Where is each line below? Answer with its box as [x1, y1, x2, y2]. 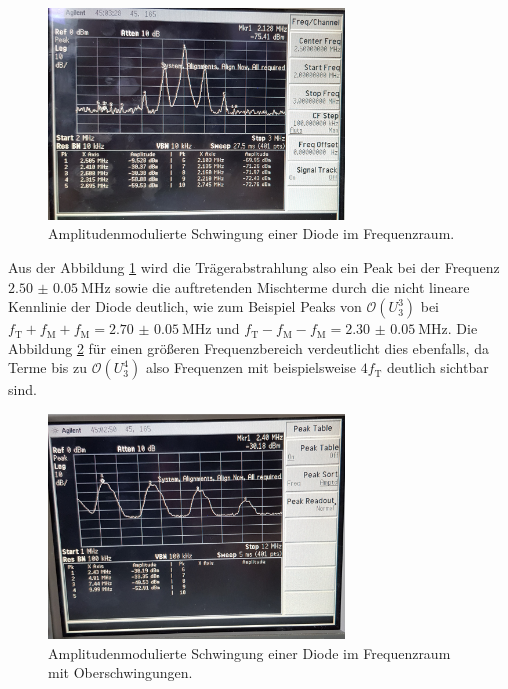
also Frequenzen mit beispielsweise [145, 357, 357, 378]
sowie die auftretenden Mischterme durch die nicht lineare [115, 276, 470, 297]
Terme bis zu [8, 357, 88, 378]
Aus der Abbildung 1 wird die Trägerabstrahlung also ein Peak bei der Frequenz [8, 257, 500, 278]
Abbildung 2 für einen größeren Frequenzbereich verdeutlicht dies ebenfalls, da [8, 337, 489, 358]
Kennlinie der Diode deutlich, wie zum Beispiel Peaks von [8, 296, 362, 317]
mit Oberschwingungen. [48, 662, 193, 683]
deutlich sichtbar [387, 357, 489, 378]
